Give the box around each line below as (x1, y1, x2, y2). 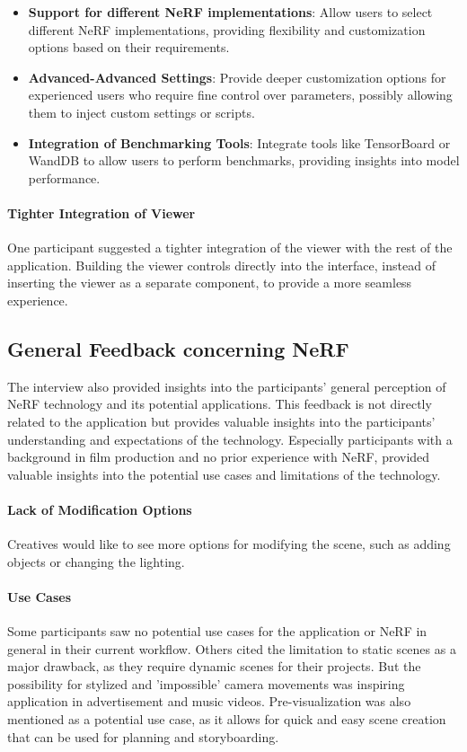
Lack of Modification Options (7, 500, 192, 518)
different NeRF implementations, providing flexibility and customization (28, 20, 426, 39)
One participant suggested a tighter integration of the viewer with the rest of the (7, 238, 453, 257)
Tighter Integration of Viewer (7, 203, 196, 222)
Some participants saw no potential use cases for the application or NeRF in (7, 622, 427, 641)
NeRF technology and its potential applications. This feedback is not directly (7, 394, 432, 413)
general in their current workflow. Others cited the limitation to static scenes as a (7, 639, 456, 658)
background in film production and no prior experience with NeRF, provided (7, 447, 430, 466)
